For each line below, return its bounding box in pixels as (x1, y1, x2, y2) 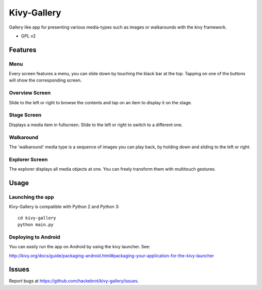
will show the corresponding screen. (9, 78, 82, 83)
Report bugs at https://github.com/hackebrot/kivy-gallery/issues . (9, 278, 139, 284)
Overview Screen (9, 90, 51, 97)
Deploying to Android (9, 233, 61, 240)
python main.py (17, 222, 54, 227)
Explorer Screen (9, 156, 48, 162)
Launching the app (9, 193, 54, 200)
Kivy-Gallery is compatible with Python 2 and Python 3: (9, 204, 120, 209)
